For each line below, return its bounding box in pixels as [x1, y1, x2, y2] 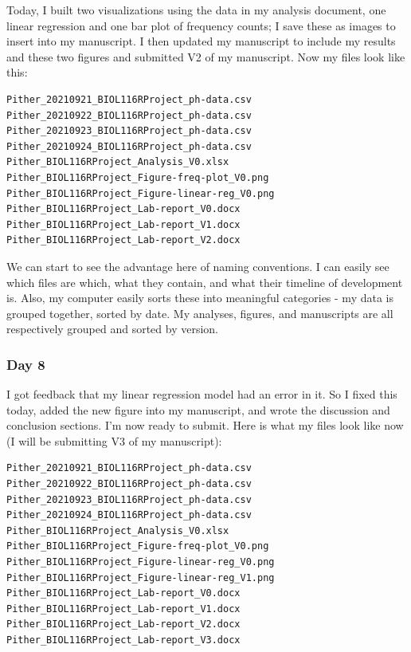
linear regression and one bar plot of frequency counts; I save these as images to [6, 17, 396, 33]
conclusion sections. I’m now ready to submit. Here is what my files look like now [6, 417, 404, 434]
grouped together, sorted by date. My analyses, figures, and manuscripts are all [6, 304, 393, 321]
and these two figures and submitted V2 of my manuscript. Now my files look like [6, 48, 405, 65]
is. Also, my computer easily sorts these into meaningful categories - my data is [6, 289, 393, 306]
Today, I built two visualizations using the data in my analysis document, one [6, 2, 386, 18]
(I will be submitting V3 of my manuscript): [6, 432, 222, 449]
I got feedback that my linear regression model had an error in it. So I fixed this [6, 386, 397, 403]
